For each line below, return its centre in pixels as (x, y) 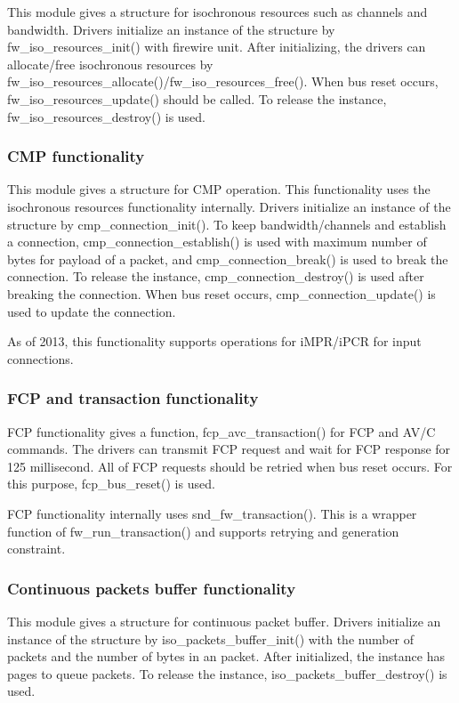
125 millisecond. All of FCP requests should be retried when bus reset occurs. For (230, 466)
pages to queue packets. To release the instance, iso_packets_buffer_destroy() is (227, 673)
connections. (40, 358)
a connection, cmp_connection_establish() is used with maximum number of (217, 242)
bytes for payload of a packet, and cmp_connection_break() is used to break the (228, 259)
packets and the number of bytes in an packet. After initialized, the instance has (226, 656)
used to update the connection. (92, 311)
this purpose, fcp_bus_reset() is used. (111, 484)
